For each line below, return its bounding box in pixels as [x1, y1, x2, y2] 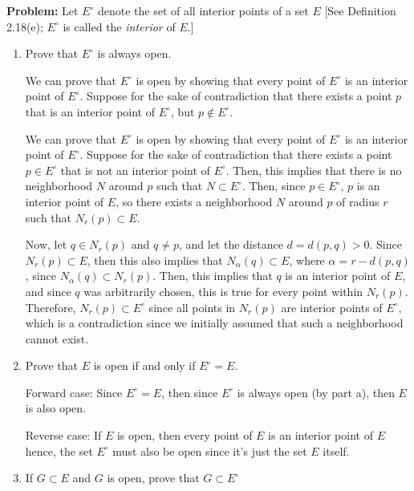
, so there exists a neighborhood [116, 193, 273, 209]
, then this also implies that [87, 251, 223, 268]
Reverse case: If [25, 427, 102, 444]
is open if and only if [93, 357, 196, 374]
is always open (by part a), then [237, 383, 395, 400]
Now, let [25, 236, 67, 253]
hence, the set [25, 442, 93, 459]
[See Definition [324, 2, 396, 18]
